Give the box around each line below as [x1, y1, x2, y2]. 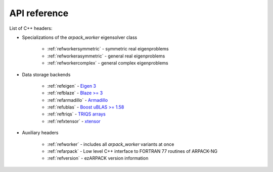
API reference [9, 8, 69, 19]
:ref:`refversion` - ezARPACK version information [47, 155, 149, 161]
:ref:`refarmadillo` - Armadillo [47, 97, 108, 103]
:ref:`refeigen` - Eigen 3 [47, 83, 96, 89]
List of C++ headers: [9, 25, 53, 31]
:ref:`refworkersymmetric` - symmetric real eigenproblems [47, 46, 169, 52]
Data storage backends [22, 71, 71, 78]
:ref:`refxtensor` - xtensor [47, 118, 101, 124]
